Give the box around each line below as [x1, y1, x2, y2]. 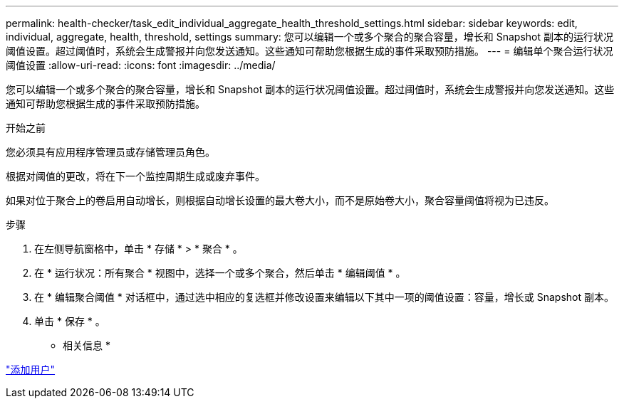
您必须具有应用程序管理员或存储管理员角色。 [6, 146, 215, 158]
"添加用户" [6, 363, 56, 376]
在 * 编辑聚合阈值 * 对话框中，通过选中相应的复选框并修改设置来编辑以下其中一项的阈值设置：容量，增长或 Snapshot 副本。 [34, 291, 614, 303]
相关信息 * [63, 339, 110, 351]
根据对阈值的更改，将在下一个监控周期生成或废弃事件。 [6, 170, 265, 182]
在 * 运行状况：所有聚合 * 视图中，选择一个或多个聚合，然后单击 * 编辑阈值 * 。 [34, 267, 406, 279]
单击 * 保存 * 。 [34, 315, 105, 327]
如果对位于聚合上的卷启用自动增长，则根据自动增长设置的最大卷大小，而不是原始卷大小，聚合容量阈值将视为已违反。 [6, 194, 554, 206]
